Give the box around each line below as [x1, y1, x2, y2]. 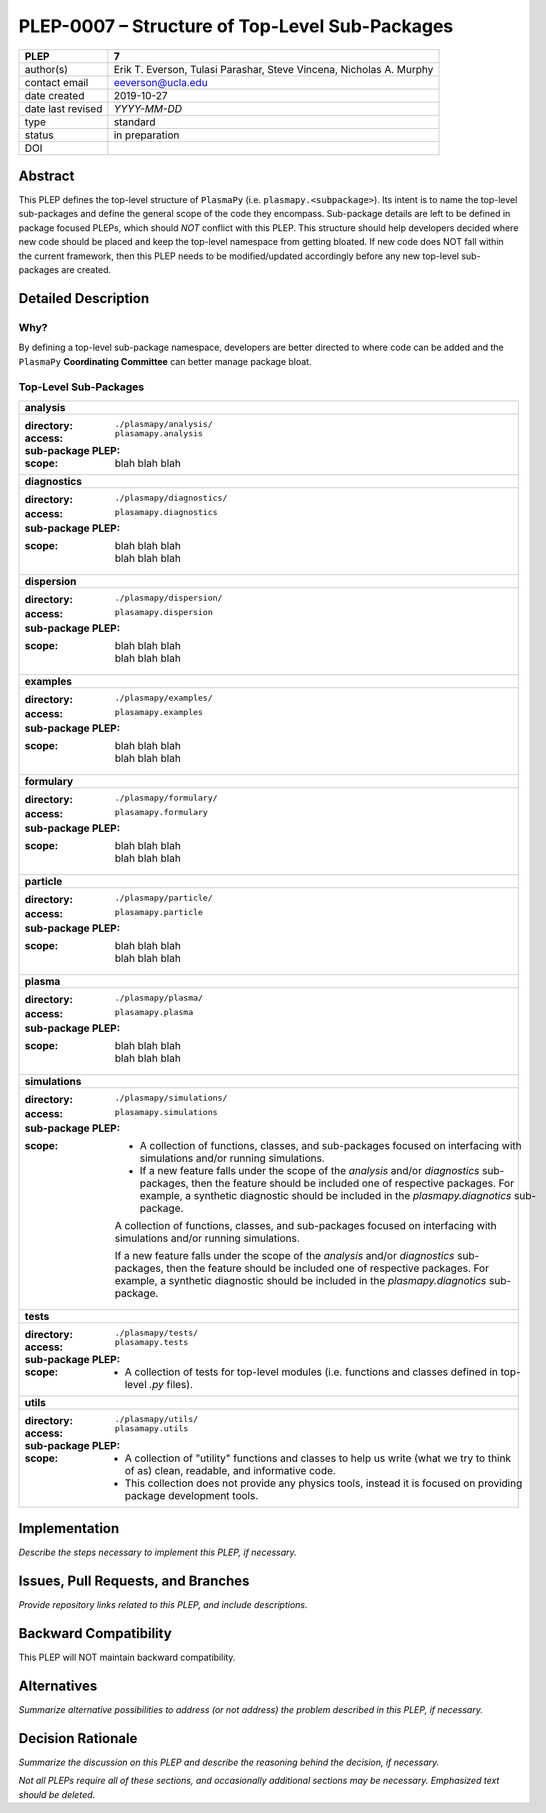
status [24, 128, 54, 142]
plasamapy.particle [114, 906, 204, 917]
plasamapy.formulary [114, 806, 209, 817]
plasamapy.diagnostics [114, 506, 219, 517]
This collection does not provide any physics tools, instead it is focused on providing [124, 1476, 523, 1490]
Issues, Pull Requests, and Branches [18, 1573, 250, 1590]
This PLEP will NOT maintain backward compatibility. [18, 1651, 236, 1664]
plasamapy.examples [114, 706, 204, 717]
